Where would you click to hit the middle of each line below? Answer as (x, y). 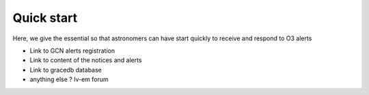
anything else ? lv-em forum (69, 79)
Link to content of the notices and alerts (86, 60)
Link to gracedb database (66, 70)
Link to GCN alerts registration (72, 51)
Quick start (45, 18)
